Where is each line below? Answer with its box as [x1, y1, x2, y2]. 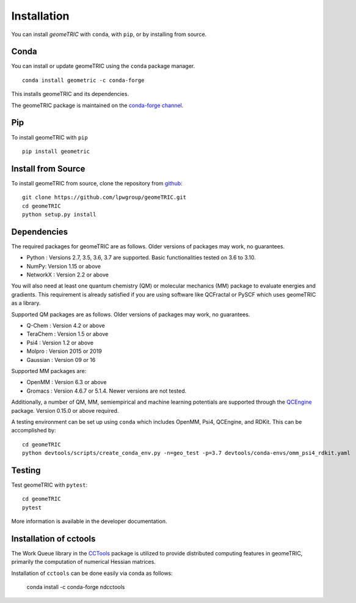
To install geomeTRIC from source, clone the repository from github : [11, 179, 183, 187]
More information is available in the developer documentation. [11, 517, 167, 525]
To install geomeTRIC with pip [11, 133, 88, 141]
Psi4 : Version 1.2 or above [26, 339, 94, 346]
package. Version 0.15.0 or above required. [11, 407, 119, 414]
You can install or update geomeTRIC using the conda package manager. [11, 62, 195, 70]
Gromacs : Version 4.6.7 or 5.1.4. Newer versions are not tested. [26, 387, 187, 394]
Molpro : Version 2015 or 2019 [26, 347, 102, 355]
